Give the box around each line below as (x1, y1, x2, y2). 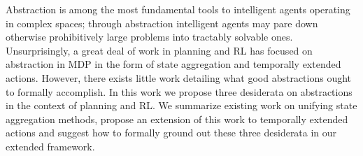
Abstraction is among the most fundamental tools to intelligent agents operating (6, 2, 350, 16)
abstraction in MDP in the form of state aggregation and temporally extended (6, 57, 341, 71)
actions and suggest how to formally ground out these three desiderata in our (6, 125, 337, 140)
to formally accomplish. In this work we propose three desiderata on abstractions (6, 84, 353, 99)
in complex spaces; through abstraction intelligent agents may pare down (6, 15, 318, 30)
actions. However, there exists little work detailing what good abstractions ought (6, 70, 352, 85)
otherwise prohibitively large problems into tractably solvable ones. (6, 29, 293, 44)
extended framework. (6, 139, 95, 153)
